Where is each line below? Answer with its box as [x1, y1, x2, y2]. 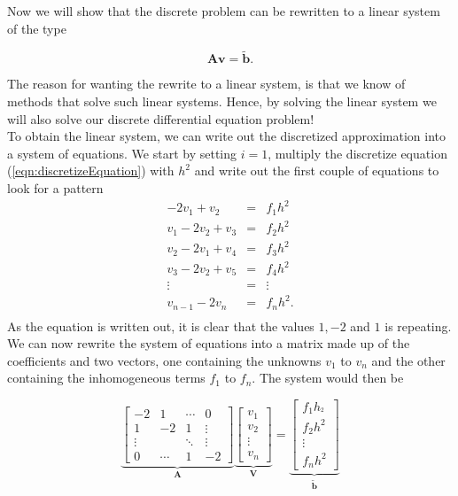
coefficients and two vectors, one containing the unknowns [7, 351, 322, 369]
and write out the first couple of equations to [194, 161, 439, 180]
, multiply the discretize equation [268, 143, 447, 162]
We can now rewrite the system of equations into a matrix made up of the [7, 334, 410, 353]
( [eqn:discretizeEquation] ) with [7, 161, 175, 180]
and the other [371, 351, 446, 369]
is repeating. [384, 316, 452, 335]
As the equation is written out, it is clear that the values [7, 316, 314, 335]
